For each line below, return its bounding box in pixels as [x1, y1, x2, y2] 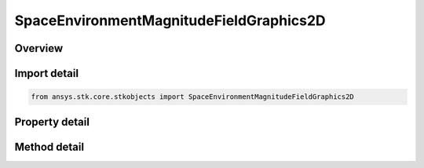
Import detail [14, 67, 79, 80]
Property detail [14, 115, 90, 129]
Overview [14, 42, 64, 55]
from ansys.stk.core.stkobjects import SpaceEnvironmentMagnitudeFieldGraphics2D [31, 93, 355, 101]
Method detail [14, 140, 85, 153]
